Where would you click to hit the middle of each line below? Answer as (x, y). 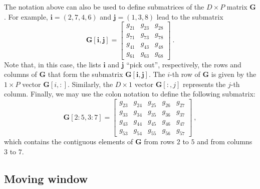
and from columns (225, 141)
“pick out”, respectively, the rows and (184, 64)
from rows (159, 141)
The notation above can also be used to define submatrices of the (104, 7)
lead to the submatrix (190, 16)
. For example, (26, 16)
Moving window (46, 178)
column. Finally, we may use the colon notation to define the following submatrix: (130, 94)
